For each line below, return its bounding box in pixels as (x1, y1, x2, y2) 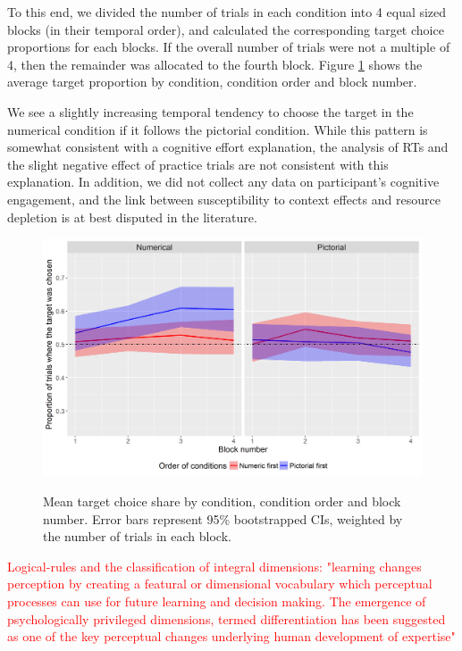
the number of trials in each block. (43, 527, 231, 546)
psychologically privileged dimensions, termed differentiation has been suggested (7, 609, 446, 628)
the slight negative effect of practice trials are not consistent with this (7, 154, 389, 173)
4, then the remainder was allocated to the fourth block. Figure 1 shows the (7, 54, 423, 73)
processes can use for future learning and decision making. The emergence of (7, 591, 426, 610)
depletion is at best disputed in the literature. (7, 207, 257, 226)
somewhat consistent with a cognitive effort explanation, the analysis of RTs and (7, 138, 449, 156)
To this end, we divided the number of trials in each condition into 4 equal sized (7, 3, 447, 21)
